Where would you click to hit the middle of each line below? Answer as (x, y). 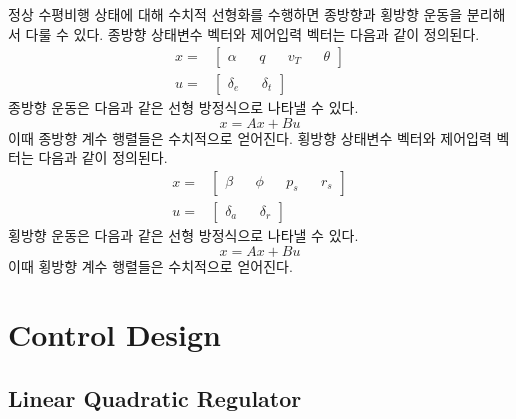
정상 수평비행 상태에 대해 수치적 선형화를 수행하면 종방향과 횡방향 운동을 (235, 14)
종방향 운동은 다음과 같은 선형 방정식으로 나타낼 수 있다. (183, 107)
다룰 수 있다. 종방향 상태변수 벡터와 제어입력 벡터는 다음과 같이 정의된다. (252, 33)
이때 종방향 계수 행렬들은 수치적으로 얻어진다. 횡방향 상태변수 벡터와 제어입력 (250, 137)
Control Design (114, 334)
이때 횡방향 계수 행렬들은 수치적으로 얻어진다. (150, 265)
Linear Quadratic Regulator (155, 398)
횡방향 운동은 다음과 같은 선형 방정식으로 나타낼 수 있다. (183, 235)
